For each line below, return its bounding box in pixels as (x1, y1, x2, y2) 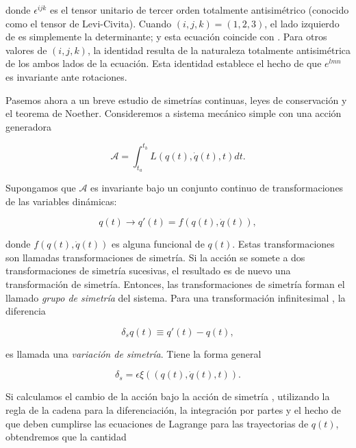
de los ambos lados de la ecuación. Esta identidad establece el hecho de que (5, 56, 322, 70)
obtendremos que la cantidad (5, 430, 127, 444)
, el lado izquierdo (264, 16, 340, 30)
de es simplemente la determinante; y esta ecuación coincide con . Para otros (5, 29, 327, 44)
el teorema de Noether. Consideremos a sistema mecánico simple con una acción (5, 106, 342, 120)
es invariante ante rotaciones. (5, 69, 127, 83)
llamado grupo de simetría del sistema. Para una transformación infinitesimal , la (5, 290, 346, 304)
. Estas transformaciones (232, 237, 335, 251)
